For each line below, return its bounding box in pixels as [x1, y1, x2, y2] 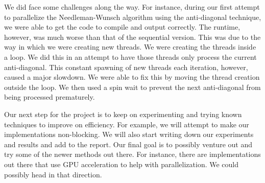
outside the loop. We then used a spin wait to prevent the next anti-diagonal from [4, 81, 261, 92]
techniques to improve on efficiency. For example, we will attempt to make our [4, 119, 249, 129]
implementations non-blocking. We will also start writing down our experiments [4, 129, 254, 140]
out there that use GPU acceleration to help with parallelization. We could [4, 158, 239, 169]
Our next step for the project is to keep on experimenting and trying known [4, 108, 242, 119]
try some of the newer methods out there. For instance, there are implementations [4, 149, 261, 159]
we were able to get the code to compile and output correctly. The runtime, [4, 21, 240, 32]
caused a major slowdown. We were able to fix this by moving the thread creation [4, 72, 260, 82]
